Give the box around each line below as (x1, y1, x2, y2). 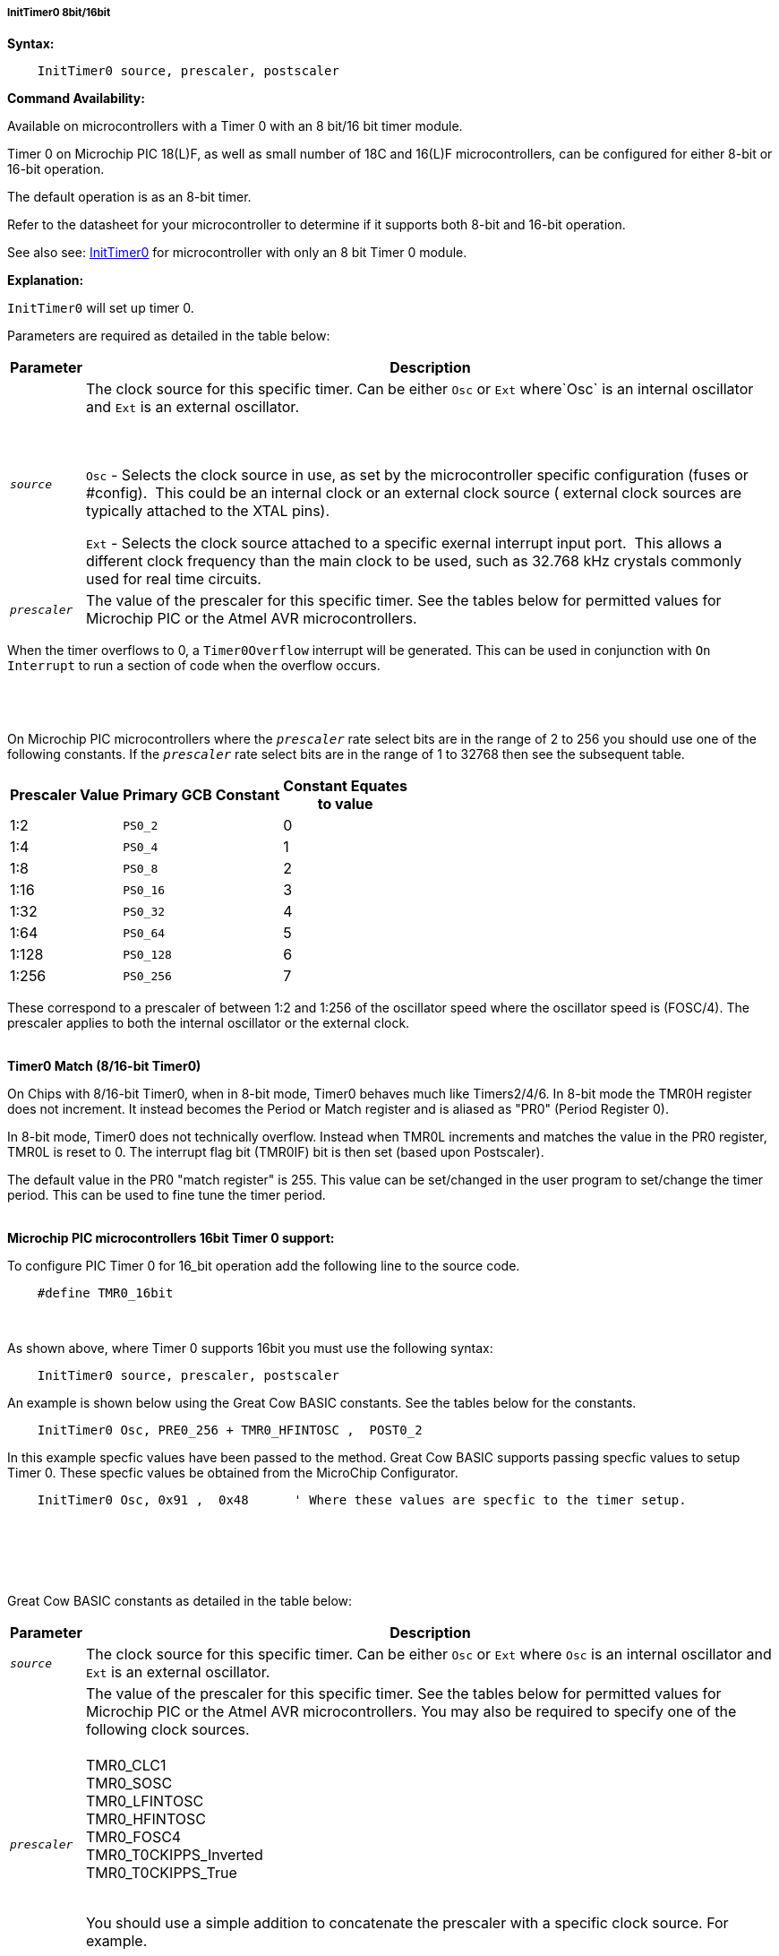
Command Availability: (7, 90, 145, 107)
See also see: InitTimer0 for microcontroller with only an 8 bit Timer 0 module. (7, 245, 467, 261)
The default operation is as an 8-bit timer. (7, 189, 252, 205)
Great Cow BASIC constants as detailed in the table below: (7, 1593, 353, 1609)
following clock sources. (85, 1720, 250, 1739)
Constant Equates (283, 777, 407, 796)
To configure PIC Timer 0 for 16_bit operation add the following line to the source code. (7, 1258, 520, 1274)
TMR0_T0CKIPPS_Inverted (85, 1846, 263, 1865)
